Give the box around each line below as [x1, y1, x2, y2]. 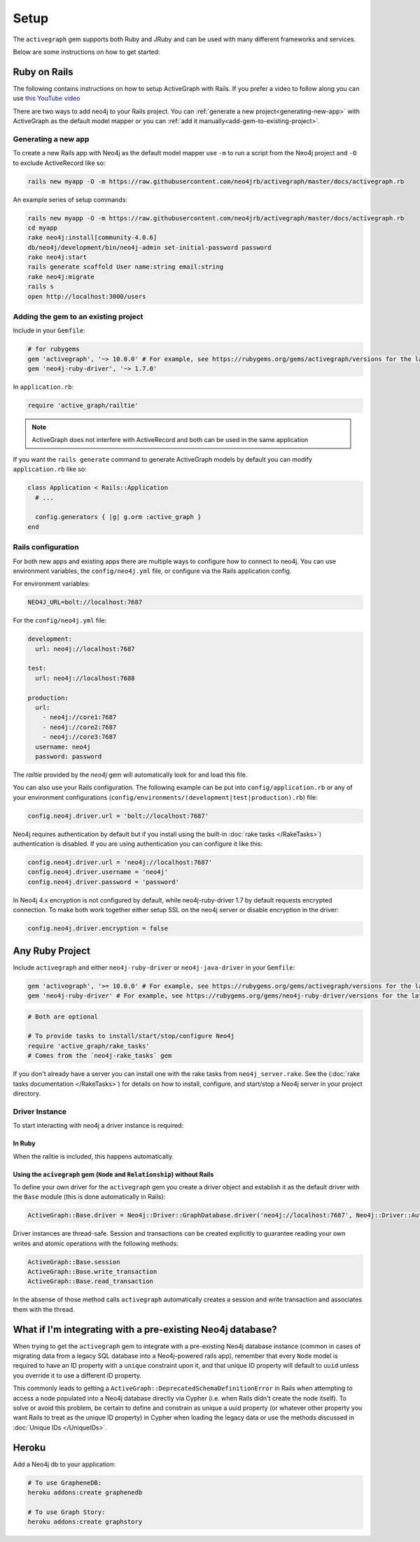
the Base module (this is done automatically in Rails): [13, 1193, 166, 1201]
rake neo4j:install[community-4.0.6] [27, 234, 157, 241]
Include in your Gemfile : [13, 326, 85, 335]
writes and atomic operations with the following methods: [13, 1239, 178, 1247]
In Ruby [13, 1139, 36, 1147]
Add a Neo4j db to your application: [13, 1459, 115, 1469]
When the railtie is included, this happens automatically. [13, 1152, 174, 1161]
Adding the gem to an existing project [13, 311, 143, 321]
